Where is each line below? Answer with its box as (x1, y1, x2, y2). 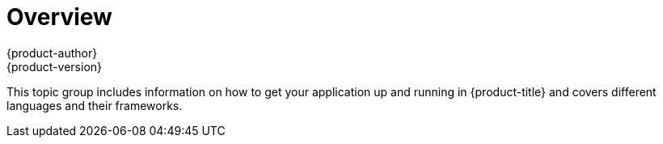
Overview (6, 3, 112, 31)
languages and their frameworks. (6, 98, 183, 112)
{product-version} (6, 59, 103, 74)
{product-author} (6, 45, 98, 60)
